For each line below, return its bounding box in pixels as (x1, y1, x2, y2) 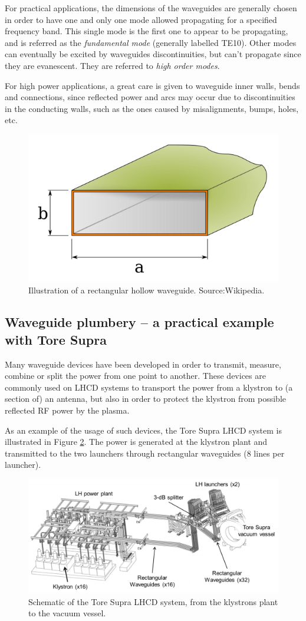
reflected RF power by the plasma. (5, 404, 130, 417)
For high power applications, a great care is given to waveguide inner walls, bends (5, 79, 300, 91)
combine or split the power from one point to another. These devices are (5, 369, 266, 382)
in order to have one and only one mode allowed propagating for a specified (5, 13, 277, 25)
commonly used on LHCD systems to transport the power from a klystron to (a (5, 381, 293, 393)
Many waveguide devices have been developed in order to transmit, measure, (5, 358, 281, 370)
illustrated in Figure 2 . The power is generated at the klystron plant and (5, 435, 268, 448)
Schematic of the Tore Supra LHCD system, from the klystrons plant (28, 595, 278, 607)
